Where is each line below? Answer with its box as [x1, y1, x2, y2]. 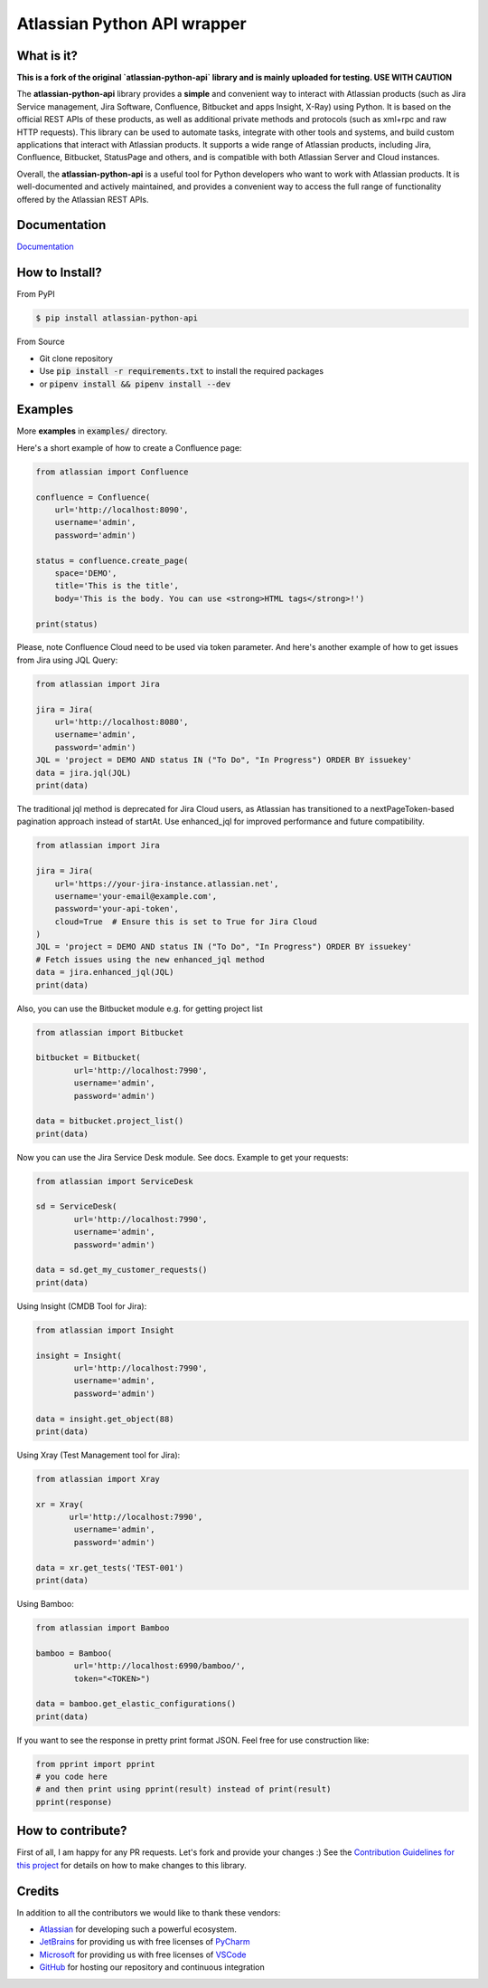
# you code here [35, 1772, 108, 1783]
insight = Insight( [35, 1350, 122, 1361]
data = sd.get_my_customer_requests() [35, 1265, 208, 1276]
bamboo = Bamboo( [35, 1648, 113, 1658]
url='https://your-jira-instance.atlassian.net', [54, 878, 279, 889]
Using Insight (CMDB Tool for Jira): [16, 1300, 147, 1312]
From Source [16, 336, 65, 348]
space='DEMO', [54, 568, 117, 578]
